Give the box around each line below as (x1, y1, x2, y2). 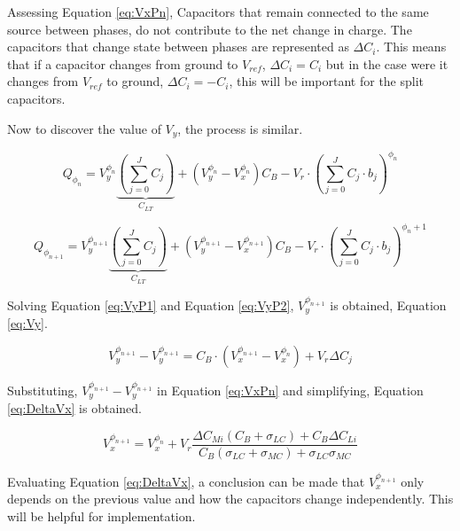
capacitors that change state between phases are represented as (7, 37, 349, 56)
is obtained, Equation (330, 295, 447, 314)
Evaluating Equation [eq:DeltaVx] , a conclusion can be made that (7, 472, 365, 490)
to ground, (106, 72, 164, 90)
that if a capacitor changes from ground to (7, 54, 238, 73)
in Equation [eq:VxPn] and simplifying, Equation (157, 380, 424, 399)
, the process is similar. (177, 119, 303, 137)
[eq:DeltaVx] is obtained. (7, 399, 142, 418)
